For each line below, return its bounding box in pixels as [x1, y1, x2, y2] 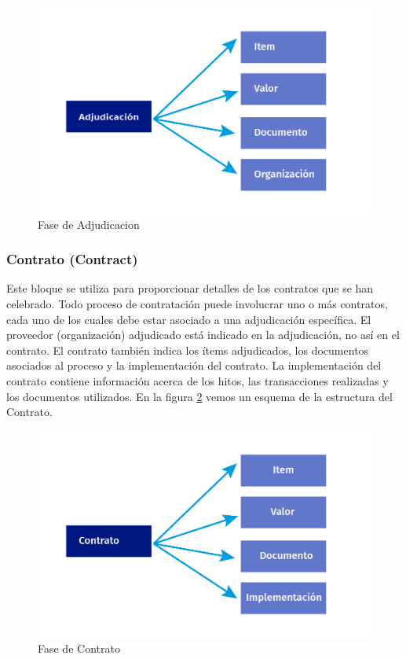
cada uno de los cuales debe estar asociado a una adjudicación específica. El [6, 311, 371, 327]
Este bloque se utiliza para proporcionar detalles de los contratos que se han [6, 280, 374, 296]
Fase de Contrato [38, 640, 120, 657]
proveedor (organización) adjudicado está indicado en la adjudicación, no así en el [6, 326, 400, 343]
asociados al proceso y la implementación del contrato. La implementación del [6, 357, 382, 374]
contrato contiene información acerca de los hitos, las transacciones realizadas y [6, 373, 389, 388]
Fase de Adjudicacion [38, 215, 140, 232]
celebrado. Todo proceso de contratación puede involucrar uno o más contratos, [6, 296, 388, 312]
